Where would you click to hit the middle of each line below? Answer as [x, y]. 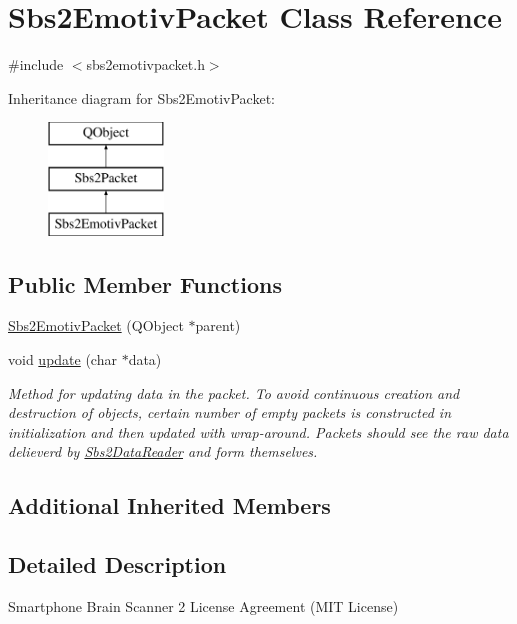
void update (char [62, 359]
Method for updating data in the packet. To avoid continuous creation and [234, 392]
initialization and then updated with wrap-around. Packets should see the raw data [258, 431]
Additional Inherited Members [169, 505]
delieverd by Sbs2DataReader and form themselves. [163, 451]
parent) [218, 325]
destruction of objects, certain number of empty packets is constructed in [230, 412]
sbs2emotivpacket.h [145, 64]
